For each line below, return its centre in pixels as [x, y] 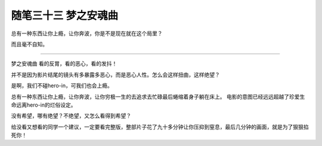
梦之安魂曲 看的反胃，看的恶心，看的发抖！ [64, 64]
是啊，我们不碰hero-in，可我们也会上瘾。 [62, 86]
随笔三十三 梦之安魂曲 [65, 15]
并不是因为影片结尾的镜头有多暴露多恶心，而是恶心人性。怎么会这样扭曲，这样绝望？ [115, 74]
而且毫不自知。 [29, 44]
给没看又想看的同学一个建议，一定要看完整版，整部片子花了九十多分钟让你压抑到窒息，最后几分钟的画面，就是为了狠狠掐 [160, 127]
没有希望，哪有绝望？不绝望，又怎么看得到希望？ [71, 116]
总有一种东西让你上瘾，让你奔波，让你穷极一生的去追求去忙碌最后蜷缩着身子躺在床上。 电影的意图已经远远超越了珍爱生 [158, 97]
